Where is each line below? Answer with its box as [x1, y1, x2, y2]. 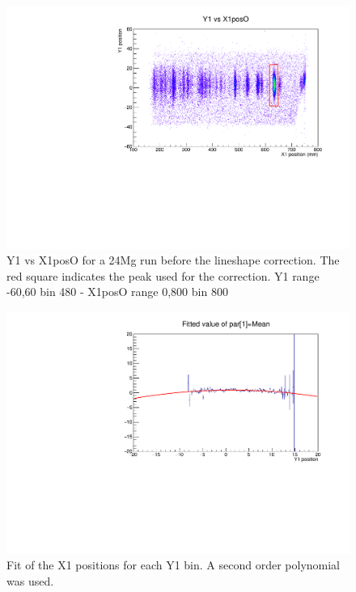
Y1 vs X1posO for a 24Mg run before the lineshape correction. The [6, 252, 340, 269]
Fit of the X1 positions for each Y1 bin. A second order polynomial [6, 556, 341, 573]
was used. [6, 572, 54, 589]
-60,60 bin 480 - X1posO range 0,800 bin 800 [6, 283, 228, 300]
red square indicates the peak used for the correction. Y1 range [6, 267, 320, 284]
